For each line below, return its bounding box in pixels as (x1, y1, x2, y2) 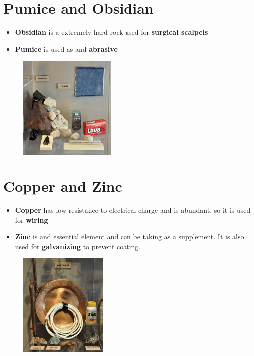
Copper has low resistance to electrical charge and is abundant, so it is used (15, 205, 251, 215)
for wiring (15, 214, 48, 225)
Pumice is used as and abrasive (15, 43, 118, 54)
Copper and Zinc (3, 176, 122, 196)
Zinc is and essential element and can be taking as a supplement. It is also (15, 231, 244, 242)
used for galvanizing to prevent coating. (15, 241, 141, 251)
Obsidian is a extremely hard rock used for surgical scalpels (15, 27, 208, 37)
